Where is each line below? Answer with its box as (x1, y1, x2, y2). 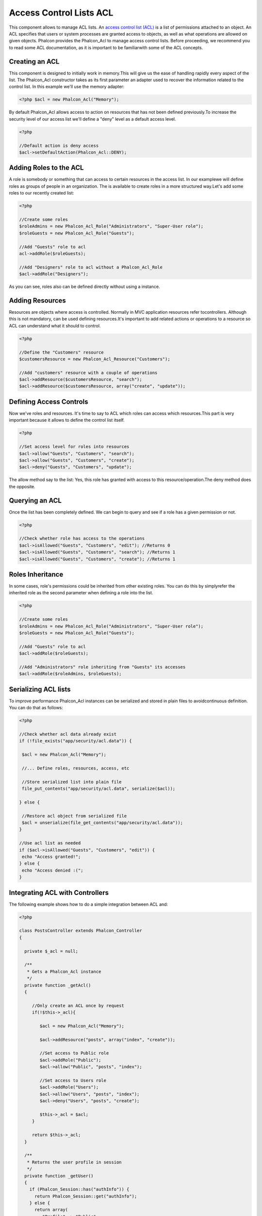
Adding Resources (9, 296, 66, 304)
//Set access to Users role (39, 1078, 107, 1083)
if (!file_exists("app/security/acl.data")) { (19, 738, 132, 744)
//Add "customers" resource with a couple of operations (19, 370, 158, 376)
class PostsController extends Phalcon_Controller (19, 928, 143, 933)
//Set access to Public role (39, 1051, 109, 1056)
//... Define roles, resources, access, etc (22, 765, 130, 771)
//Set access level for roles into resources (19, 444, 130, 449)
